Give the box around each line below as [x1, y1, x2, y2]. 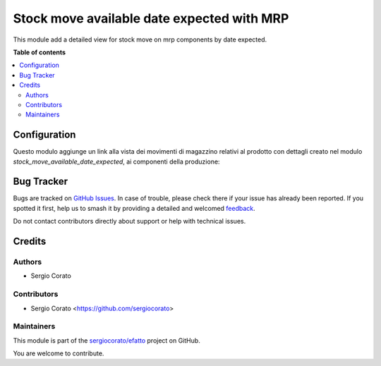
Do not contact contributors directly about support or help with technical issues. [13, 217, 246, 226]
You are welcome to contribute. [13, 349, 104, 358]
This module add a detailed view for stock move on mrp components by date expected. [13, 35, 267, 44]
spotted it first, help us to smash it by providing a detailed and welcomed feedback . [13, 204, 255, 212]
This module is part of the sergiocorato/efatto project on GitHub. [13, 336, 200, 345]
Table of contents [13, 48, 66, 56]
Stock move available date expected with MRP [13, 11, 289, 26]
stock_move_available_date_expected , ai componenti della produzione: [13, 157, 220, 166]
